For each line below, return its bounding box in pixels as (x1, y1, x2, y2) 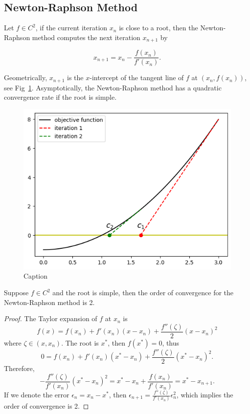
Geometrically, (4, 72, 47, 83)
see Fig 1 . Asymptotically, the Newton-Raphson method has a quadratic (4, 82, 222, 92)
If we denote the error (4, 390, 69, 399)
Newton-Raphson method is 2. (4, 297, 95, 307)
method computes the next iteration (32, 32, 140, 42)
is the (67, 72, 84, 83)
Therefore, (4, 363, 35, 373)
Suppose (4, 287, 29, 298)
